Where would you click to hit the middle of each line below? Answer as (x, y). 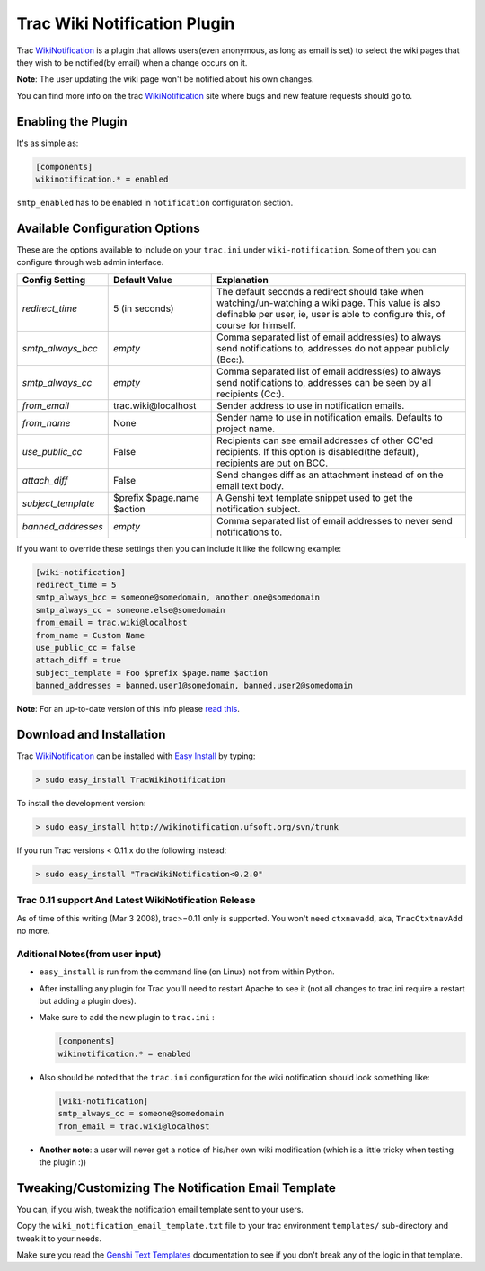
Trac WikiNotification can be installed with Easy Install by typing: (136, 756)
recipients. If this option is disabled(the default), (317, 451)
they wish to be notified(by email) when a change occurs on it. (132, 62)
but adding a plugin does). (88, 1001)
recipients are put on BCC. (272, 463)
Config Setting (54, 280)
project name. (246, 429)
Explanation (242, 280)
